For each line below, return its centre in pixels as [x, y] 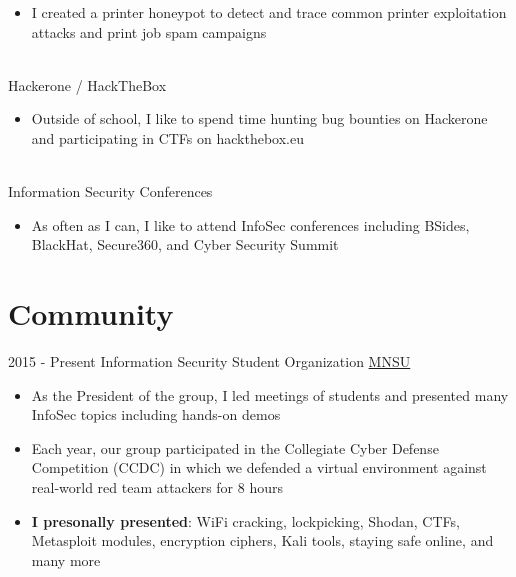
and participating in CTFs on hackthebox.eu [167, 137]
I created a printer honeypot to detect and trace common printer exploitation [269, 12]
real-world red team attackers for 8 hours [157, 487]
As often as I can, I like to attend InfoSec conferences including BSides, [250, 224]
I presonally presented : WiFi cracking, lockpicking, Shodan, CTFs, [245, 520]
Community [91, 313]
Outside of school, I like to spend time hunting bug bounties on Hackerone [259, 118]
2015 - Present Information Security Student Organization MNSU [209, 361]
